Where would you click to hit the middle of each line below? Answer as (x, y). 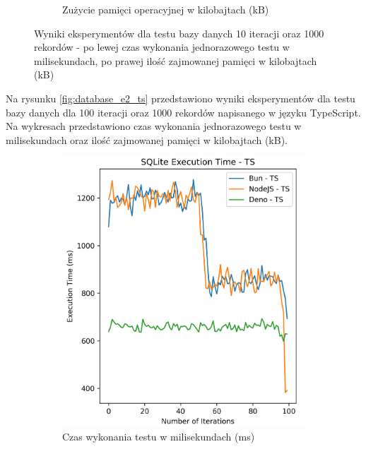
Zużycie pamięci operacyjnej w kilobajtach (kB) (166, 9)
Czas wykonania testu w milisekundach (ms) (159, 436)
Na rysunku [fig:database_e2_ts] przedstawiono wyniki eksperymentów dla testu (181, 98)
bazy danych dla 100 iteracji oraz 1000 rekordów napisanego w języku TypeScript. (183, 112)
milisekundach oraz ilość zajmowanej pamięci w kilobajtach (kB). (147, 139)
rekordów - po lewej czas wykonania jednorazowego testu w (162, 47)
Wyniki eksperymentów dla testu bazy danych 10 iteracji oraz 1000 (179, 33)
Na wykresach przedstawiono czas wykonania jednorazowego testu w (154, 126)
